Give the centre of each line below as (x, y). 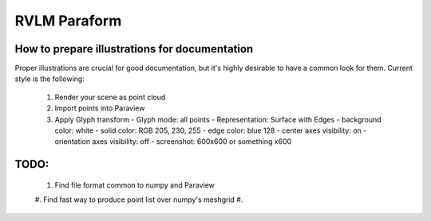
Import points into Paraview (100, 108)
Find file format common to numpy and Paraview (135, 185)
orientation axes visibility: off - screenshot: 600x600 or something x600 (173, 142)
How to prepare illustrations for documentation (134, 49)
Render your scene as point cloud (110, 97)
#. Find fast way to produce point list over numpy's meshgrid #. (139, 200)
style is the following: (50, 79)
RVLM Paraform (68, 21)
